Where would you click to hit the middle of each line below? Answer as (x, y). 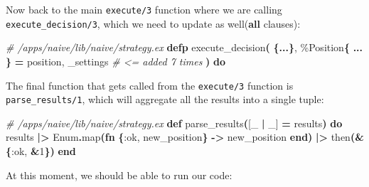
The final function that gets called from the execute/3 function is (150, 85)
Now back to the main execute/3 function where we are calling (144, 9)
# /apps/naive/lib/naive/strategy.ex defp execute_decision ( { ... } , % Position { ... (184, 47)
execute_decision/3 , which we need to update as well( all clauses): (153, 23)
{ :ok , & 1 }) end (41, 151)
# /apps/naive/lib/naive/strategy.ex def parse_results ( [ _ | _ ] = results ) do (174, 123)
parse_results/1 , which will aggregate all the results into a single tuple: (165, 99)
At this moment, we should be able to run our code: (119, 175)
